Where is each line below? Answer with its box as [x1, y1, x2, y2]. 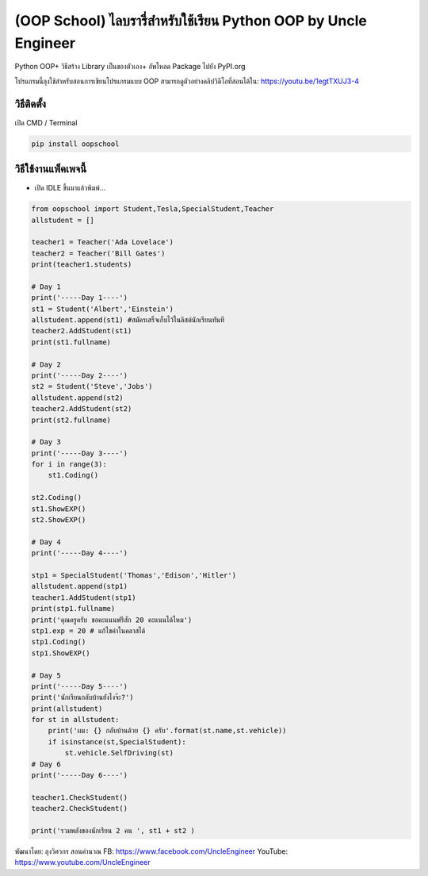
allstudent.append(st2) [31, 393, 124, 402]
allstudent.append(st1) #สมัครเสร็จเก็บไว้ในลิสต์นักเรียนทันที [31, 316, 225, 325]
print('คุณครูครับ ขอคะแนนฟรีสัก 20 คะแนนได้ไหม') [31, 615, 193, 624]
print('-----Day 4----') [31, 548, 128, 558]
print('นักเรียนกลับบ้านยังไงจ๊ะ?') [31, 693, 134, 702]
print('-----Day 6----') [31, 770, 128, 780]
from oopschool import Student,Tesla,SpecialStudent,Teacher [31, 205, 274, 213]
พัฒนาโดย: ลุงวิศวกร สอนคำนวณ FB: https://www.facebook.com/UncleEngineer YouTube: [14, 846, 289, 856]
